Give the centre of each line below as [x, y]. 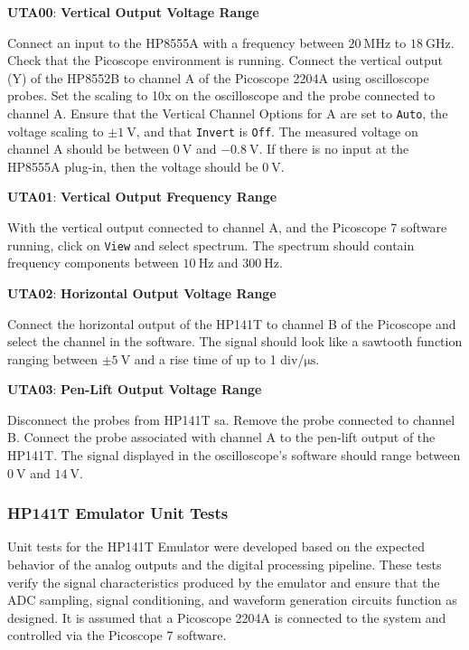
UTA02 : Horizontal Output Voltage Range [142, 292]
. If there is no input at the [334, 149]
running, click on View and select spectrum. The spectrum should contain [211, 245]
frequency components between [93, 263]
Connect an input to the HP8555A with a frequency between [176, 42]
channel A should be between [88, 149]
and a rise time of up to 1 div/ [219, 358]
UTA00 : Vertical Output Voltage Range [133, 12]
